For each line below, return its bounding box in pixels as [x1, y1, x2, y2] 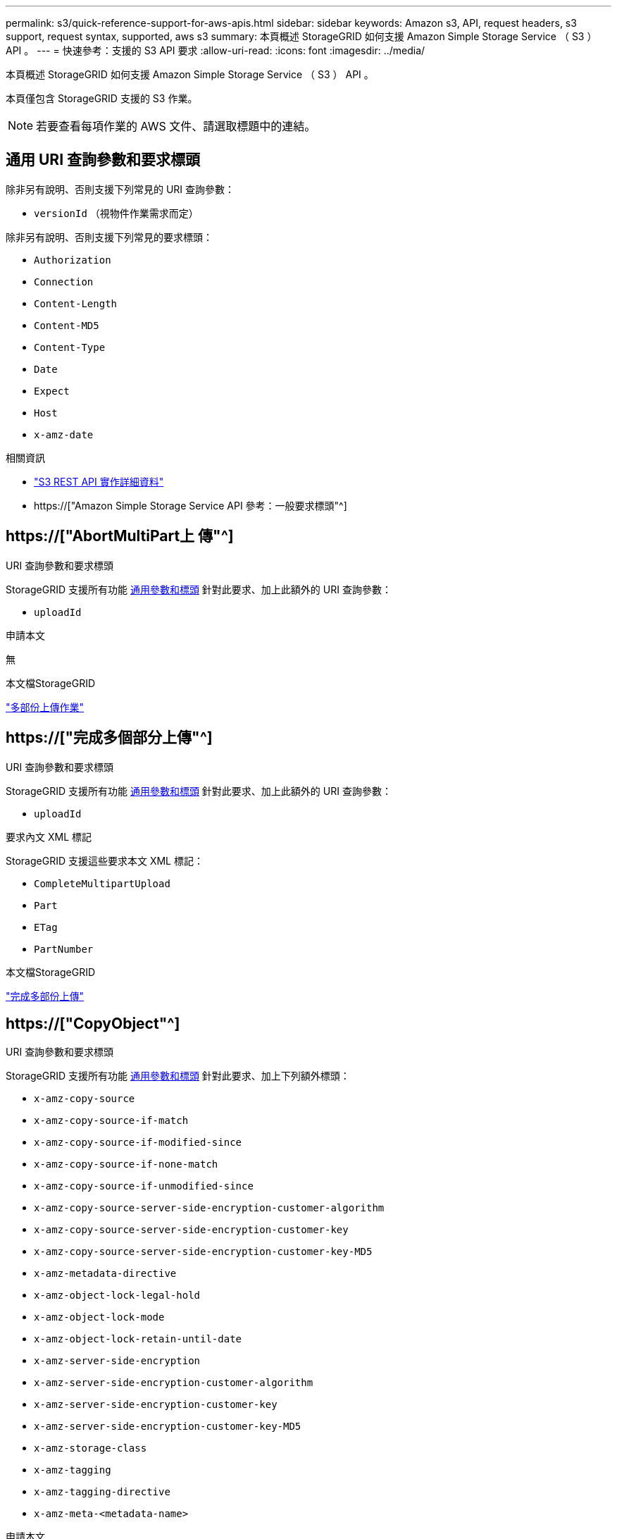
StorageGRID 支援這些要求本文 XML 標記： [6, 854, 204, 867]
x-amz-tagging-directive [34, 1486, 170, 1498]
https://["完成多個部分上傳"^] [6, 729, 213, 747]
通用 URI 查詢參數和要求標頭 [6, 151, 201, 169]
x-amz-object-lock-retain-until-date [34, 1333, 242, 1345]
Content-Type [34, 341, 106, 353]
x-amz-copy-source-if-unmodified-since [34, 1180, 254, 1192]
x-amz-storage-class [34, 1442, 147, 1454]
